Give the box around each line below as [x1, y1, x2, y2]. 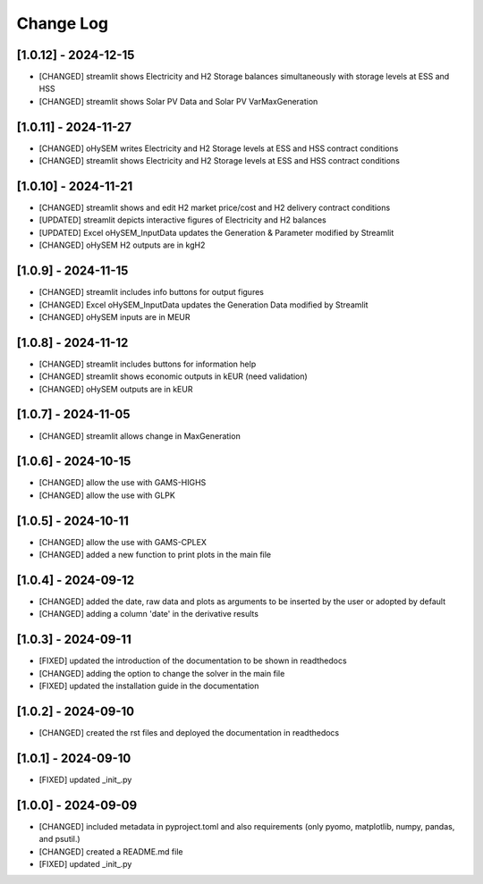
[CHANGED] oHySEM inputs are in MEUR [38, 311, 191, 322]
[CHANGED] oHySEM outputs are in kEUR [38, 383, 193, 394]
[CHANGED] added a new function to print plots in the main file [38, 550, 272, 560]
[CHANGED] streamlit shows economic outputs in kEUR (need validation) [38, 371, 308, 382]
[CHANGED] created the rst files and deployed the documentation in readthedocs [38, 727, 340, 737]
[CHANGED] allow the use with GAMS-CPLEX [38, 536, 208, 547]
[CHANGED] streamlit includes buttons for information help [38, 358, 257, 369]
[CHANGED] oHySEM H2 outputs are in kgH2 [38, 240, 206, 250]
